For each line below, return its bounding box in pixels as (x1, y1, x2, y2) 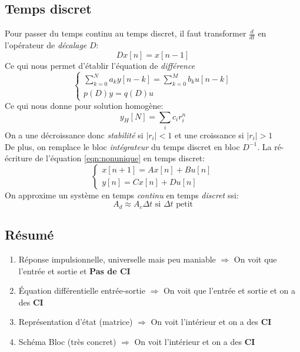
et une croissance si (174, 129, 244, 141)
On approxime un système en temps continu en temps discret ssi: (5, 188, 239, 201)
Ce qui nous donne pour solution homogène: (5, 99, 164, 112)
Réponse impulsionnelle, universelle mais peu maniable (18, 253, 216, 265)
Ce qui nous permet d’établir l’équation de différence (5, 59, 195, 71)
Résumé (5, 225, 54, 244)
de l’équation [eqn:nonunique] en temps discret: (35, 152, 205, 164)
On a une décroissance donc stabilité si (5, 129, 144, 141)
